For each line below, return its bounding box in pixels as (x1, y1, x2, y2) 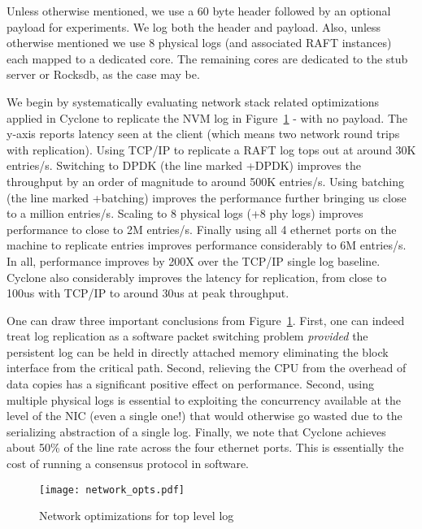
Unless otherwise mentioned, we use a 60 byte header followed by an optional (7, 2, 391, 19)
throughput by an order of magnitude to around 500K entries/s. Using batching (7, 172, 404, 189)
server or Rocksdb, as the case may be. (7, 66, 200, 83)
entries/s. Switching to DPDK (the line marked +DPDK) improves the (7, 157, 361, 174)
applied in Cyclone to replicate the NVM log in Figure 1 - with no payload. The (7, 109, 408, 126)
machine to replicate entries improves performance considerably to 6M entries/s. (7, 236, 407, 254)
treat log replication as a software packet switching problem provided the (7, 327, 368, 345)
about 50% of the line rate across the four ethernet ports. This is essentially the (7, 439, 404, 456)
